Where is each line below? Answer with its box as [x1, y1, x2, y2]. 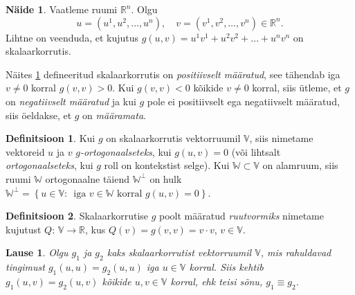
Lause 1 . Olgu [6, 245, 69, 260]
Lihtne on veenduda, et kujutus [6, 30, 139, 44]
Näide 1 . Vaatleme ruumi [6, 2, 118, 16]
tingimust [6, 260, 45, 274]
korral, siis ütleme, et [252, 80, 342, 95]
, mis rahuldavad [260, 245, 331, 260]
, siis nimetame [249, 131, 313, 145]
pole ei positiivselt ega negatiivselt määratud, [147, 93, 340, 108]
